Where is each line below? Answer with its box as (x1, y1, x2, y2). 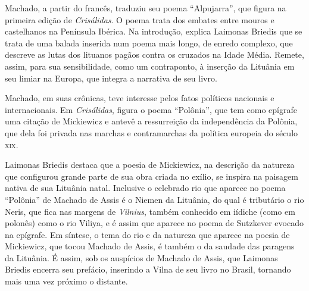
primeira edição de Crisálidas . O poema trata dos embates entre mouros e (5, 13, 274, 26)
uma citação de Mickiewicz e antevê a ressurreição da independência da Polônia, (5, 115, 298, 127)
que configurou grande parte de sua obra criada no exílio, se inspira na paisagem (5, 170, 298, 182)
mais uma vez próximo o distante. (5, 275, 128, 287)
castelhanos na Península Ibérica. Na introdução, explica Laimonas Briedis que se (5, 25, 302, 37)
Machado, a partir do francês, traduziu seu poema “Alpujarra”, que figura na (5, 2, 286, 14)
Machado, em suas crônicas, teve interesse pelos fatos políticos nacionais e (5, 92, 274, 104)
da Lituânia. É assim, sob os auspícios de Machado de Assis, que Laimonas (5, 251, 278, 264)
